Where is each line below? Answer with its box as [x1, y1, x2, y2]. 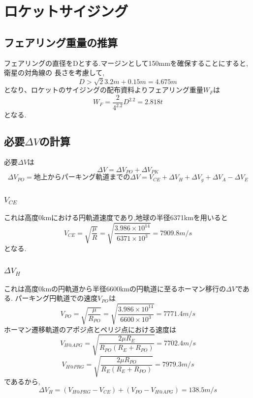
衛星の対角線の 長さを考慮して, [4, 67, 105, 78]
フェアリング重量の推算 [4, 34, 118, 50]
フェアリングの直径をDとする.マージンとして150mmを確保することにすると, [4, 57, 248, 68]
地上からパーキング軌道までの [33, 174, 130, 181]
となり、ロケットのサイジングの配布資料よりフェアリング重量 [4, 85, 203, 95]
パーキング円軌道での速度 [15, 293, 98, 303]
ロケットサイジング [4, 1, 128, 21]
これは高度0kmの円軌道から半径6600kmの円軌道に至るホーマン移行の [4, 283, 226, 293]
